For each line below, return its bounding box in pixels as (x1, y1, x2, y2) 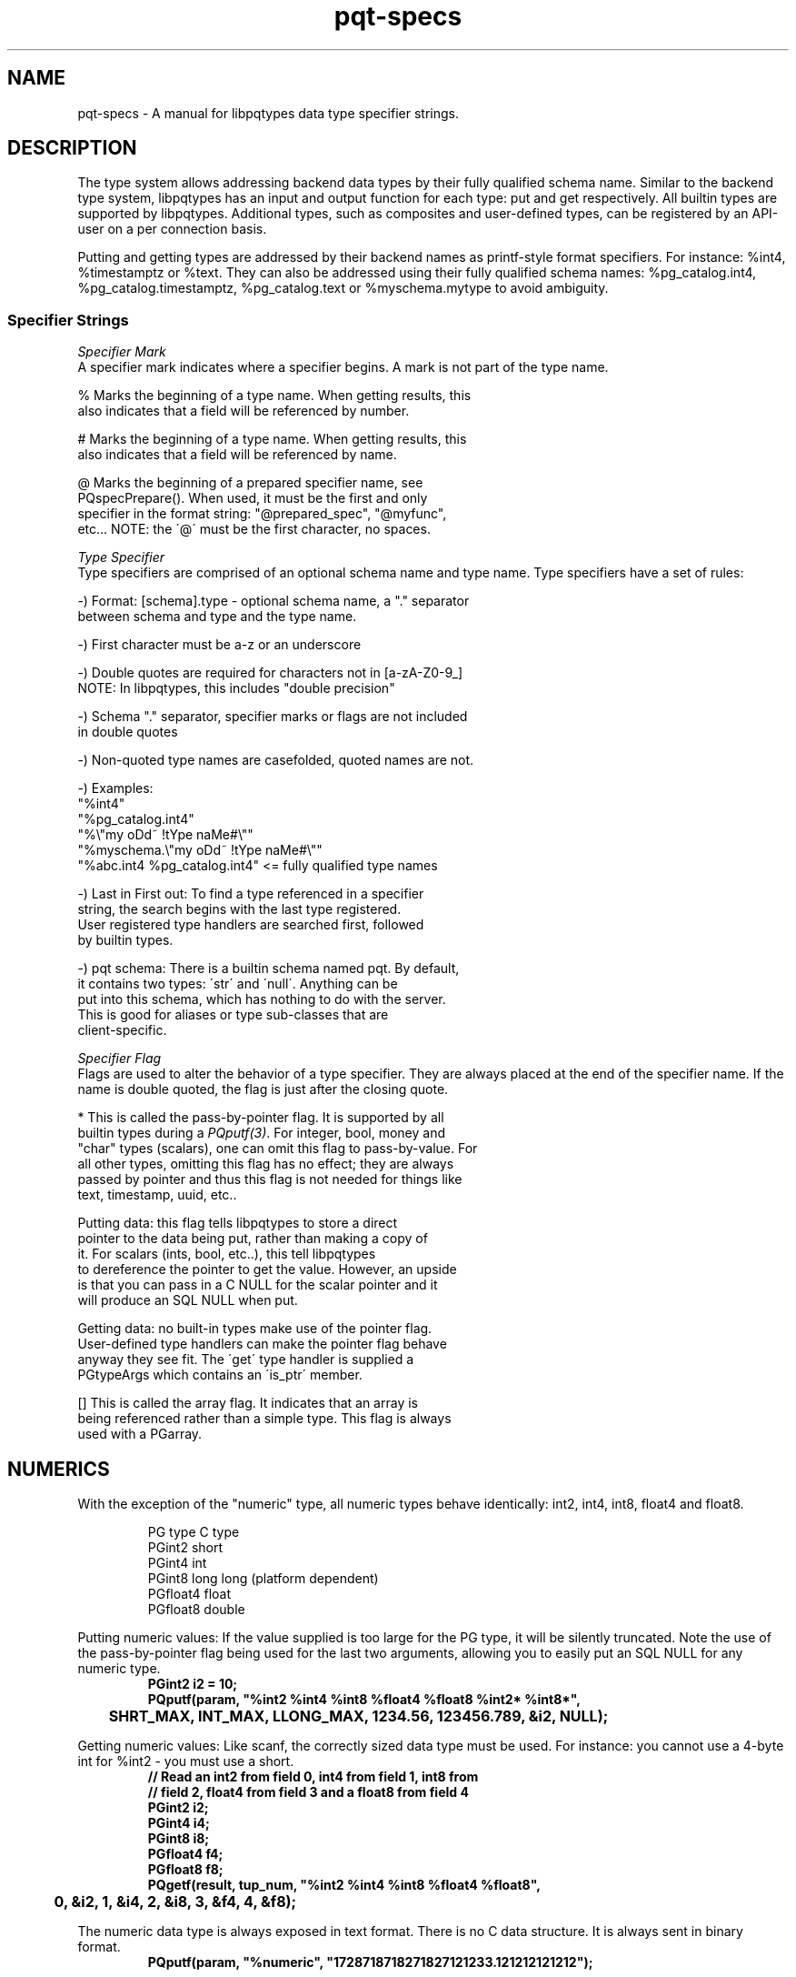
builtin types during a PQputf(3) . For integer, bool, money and (77, 1125, 445, 1141)
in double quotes (77, 724, 178, 740)
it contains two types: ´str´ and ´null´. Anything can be (77, 976, 398, 992)
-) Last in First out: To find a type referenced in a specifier (77, 886, 424, 902)
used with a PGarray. (77, 1426, 203, 1442)
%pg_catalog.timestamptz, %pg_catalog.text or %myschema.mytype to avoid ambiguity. (77, 280, 609, 296)
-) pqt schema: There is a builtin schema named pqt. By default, (77, 960, 460, 977)
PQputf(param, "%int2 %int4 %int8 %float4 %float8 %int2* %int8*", (147, 1691, 581, 1708)
